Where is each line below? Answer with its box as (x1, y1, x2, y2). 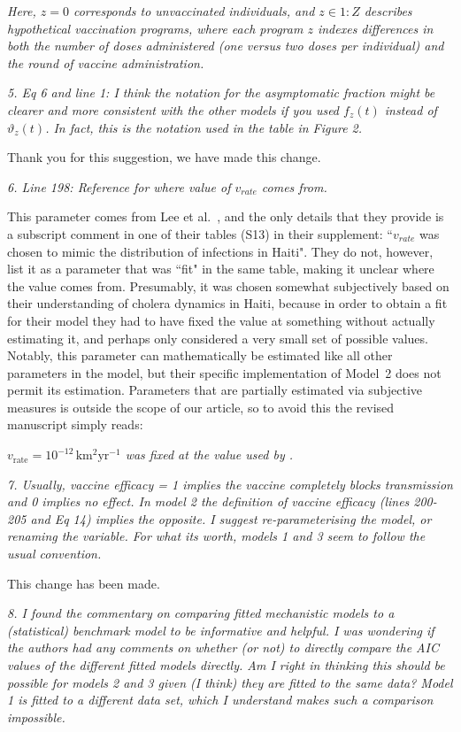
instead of (384, 100, 437, 119)
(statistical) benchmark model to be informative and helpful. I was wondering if (7, 620, 434, 639)
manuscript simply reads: (7, 415, 143, 434)
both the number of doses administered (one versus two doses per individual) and (7, 36, 444, 55)
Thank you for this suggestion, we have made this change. (7, 148, 321, 166)
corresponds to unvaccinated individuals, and (73, 2, 315, 19)
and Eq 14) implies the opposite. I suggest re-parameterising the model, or (30, 509, 432, 528)
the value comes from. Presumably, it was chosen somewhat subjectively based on (7, 276, 449, 295)
